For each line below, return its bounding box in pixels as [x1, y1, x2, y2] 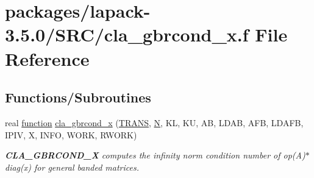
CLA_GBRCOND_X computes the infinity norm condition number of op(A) [5, 149, 305, 162]
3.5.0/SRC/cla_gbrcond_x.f [5, 22, 249, 47]
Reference [5, 46, 90, 71]
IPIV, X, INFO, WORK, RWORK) [5, 128, 137, 141]
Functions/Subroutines [5, 88, 151, 107]
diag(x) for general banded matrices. [5, 160, 139, 173]
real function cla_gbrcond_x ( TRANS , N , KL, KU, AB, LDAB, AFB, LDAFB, [5, 116, 304, 129]
